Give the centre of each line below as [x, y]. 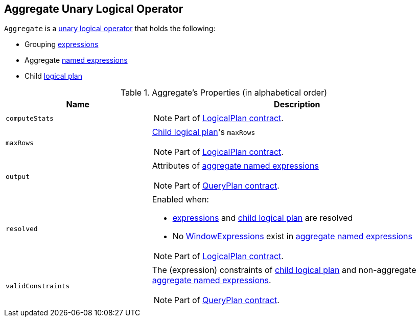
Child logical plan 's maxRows [204, 132]
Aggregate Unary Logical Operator [94, 9]
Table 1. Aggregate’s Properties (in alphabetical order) [224, 93]
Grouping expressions [62, 44]
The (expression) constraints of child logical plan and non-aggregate [284, 270]
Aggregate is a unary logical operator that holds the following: [110, 29]
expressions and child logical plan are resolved [263, 218]
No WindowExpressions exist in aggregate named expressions [293, 236]
